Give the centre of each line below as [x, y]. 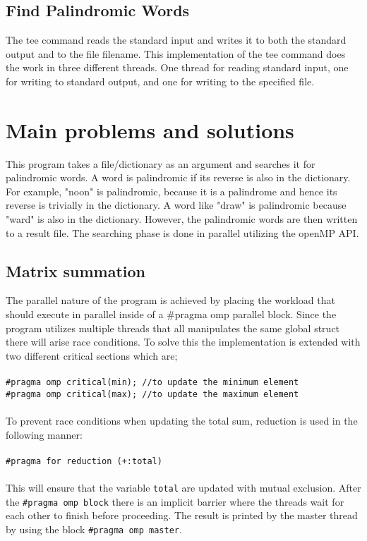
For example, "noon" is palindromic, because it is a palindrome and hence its [172, 191]
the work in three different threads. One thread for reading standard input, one [177, 67]
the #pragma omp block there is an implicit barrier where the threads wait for [175, 501]
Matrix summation [76, 270]
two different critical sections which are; [92, 355]
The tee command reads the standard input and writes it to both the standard [176, 40]
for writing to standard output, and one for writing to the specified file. [160, 81]
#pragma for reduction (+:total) [84, 461]
